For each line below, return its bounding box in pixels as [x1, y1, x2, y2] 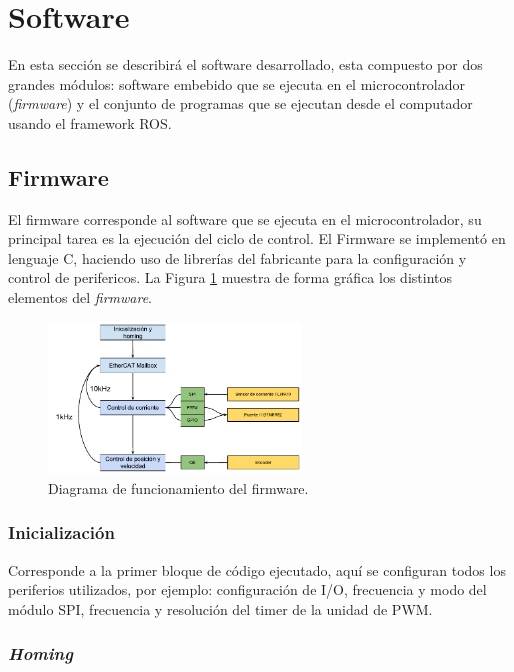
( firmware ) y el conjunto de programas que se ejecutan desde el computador [8, 93, 473, 114]
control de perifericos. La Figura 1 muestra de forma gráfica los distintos [8, 267, 452, 288]
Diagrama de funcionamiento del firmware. [48, 477, 309, 498]
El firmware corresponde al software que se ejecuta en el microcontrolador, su [8, 208, 482, 229]
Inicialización [8, 520, 115, 545]
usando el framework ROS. [8, 112, 172, 133]
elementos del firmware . [8, 287, 152, 308]
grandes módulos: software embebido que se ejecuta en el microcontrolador [8, 73, 466, 94]
